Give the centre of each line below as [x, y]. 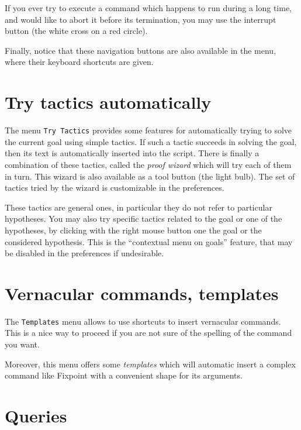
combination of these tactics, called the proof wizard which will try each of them [148, 164]
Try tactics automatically [108, 102]
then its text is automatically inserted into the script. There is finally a [132, 153]
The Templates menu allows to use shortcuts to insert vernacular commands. [143, 321]
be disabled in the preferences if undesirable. [84, 253]
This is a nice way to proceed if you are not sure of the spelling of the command [148, 333]
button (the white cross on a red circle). [76, 31]
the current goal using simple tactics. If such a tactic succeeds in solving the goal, [151, 141]
